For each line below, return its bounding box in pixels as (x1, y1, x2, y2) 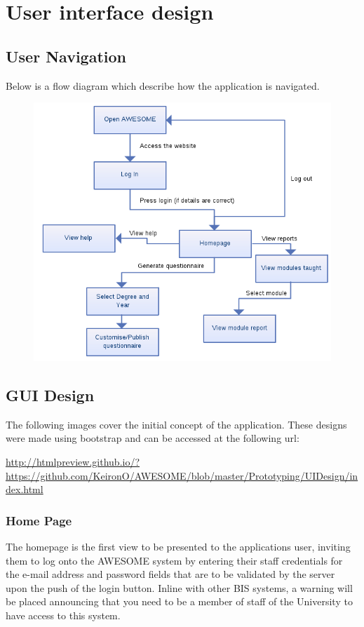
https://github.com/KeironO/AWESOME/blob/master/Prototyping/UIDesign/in (6, 468, 358, 483)
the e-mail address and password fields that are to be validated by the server (6, 567, 335, 581)
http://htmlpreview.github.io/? (6, 454, 140, 469)
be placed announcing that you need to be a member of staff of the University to (6, 594, 353, 609)
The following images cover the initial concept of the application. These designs (6, 417, 347, 431)
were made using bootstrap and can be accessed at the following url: (6, 431, 299, 445)
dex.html (6, 482, 43, 497)
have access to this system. (6, 608, 121, 622)
